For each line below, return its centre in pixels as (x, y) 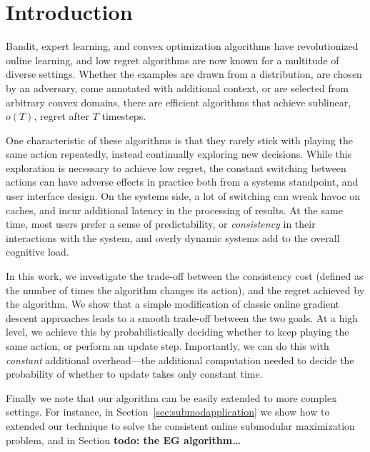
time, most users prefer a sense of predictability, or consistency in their (161, 224)
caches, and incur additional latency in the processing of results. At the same (174, 210)
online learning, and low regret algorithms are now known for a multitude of (172, 60)
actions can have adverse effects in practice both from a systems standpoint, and (182, 182)
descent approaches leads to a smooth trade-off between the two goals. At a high (182, 317)
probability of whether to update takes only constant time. (134, 374)
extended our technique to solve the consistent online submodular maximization (180, 425)
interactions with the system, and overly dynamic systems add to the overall (173, 237)
